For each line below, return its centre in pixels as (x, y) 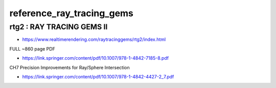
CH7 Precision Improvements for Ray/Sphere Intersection (70, 67)
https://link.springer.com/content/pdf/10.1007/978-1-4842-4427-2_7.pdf (98, 76)
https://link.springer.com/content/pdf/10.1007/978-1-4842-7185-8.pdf (95, 58)
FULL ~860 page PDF (32, 49)
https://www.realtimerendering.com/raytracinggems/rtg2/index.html (94, 39)
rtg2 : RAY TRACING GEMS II (59, 27)
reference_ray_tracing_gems (72, 13)
